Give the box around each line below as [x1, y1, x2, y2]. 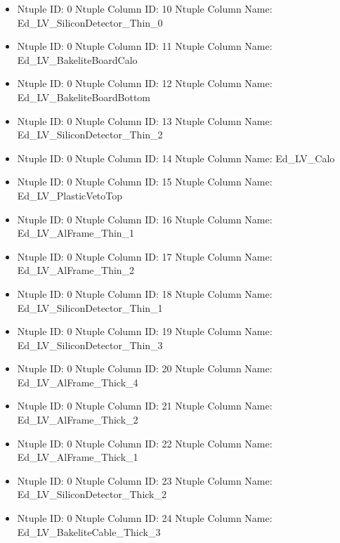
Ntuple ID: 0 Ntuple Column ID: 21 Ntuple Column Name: [17, 398, 273, 413]
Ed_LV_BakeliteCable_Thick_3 [17, 524, 161, 539]
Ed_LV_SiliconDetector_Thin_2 [17, 127, 163, 142]
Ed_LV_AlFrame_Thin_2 [17, 263, 135, 277]
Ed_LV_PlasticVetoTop [17, 188, 123, 202]
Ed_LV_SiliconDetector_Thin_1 [17, 300, 163, 315]
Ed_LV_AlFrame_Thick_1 [17, 450, 138, 464]
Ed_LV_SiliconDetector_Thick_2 [17, 487, 166, 502]
